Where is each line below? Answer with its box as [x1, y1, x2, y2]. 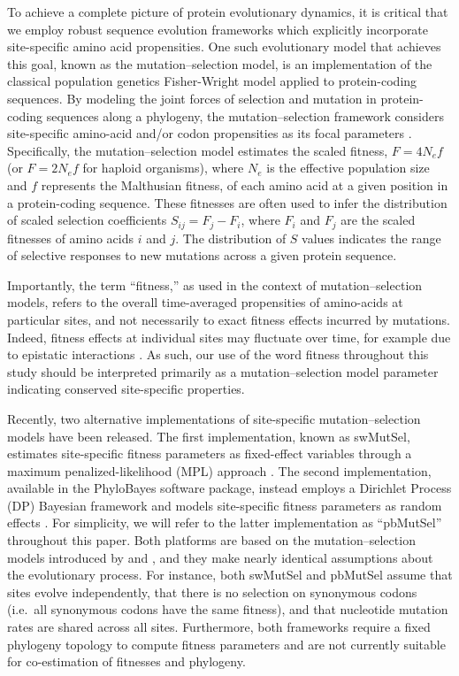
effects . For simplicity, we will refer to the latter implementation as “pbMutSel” [7, 513, 442, 532]
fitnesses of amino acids [7, 228, 134, 247]
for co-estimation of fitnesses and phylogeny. [7, 652, 246, 671]
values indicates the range [302, 228, 441, 247]
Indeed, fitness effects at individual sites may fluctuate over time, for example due [7, 327, 451, 346]
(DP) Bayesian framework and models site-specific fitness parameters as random [7, 495, 442, 514]
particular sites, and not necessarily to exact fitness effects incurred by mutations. [7, 310, 450, 328]
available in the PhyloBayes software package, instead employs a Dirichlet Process [7, 479, 452, 497]
